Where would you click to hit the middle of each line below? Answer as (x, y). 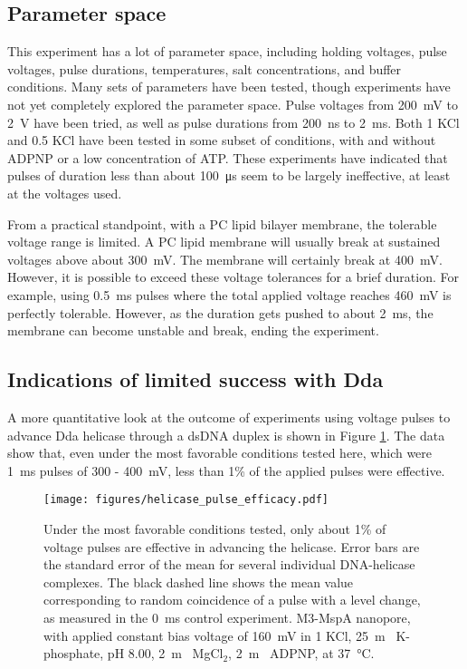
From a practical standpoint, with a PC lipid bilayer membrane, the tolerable (222, 223)
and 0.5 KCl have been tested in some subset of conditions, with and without (222, 140)
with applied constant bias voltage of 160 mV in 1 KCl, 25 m (214, 635)
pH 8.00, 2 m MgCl (165, 653)
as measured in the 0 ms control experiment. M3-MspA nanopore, (227, 617)
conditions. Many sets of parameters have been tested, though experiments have (229, 87)
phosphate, (74, 653)
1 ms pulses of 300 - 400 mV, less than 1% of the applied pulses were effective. (226, 470)
